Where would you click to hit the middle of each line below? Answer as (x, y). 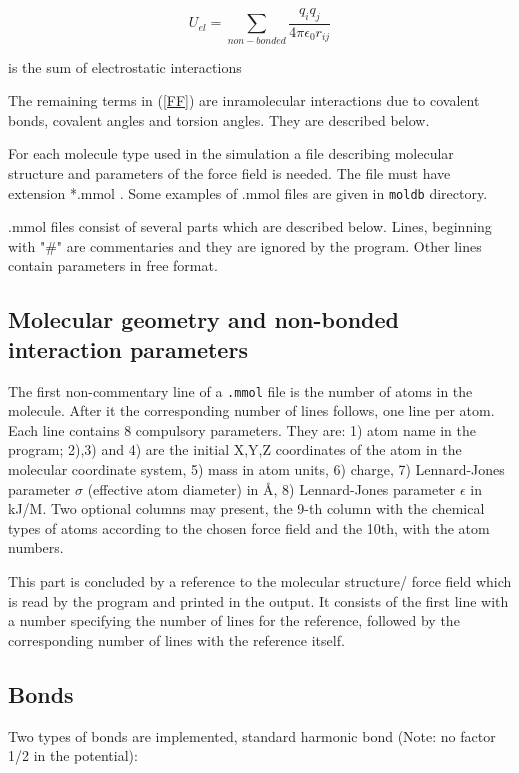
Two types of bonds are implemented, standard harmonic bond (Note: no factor (252, 735)
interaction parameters (128, 348)
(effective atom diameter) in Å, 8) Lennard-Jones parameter (271, 488)
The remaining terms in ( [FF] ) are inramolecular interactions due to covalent (244, 100)
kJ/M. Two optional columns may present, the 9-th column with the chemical (246, 508)
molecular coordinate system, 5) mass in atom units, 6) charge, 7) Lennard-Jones (256, 469)
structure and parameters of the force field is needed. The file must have (229, 172)
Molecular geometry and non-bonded (203, 319)
